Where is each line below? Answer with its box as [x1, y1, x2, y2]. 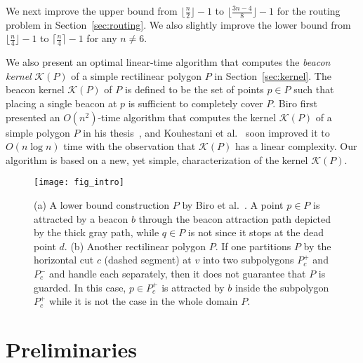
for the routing [277, 4, 341, 18]
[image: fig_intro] [34, 177, 124, 188]
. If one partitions [215, 238, 291, 253]
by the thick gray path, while [34, 225, 159, 240]
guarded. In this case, [34, 280, 126, 294]
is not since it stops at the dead [187, 225, 324, 240]
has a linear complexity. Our [235, 139, 357, 153]
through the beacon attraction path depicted [138, 211, 331, 226]
